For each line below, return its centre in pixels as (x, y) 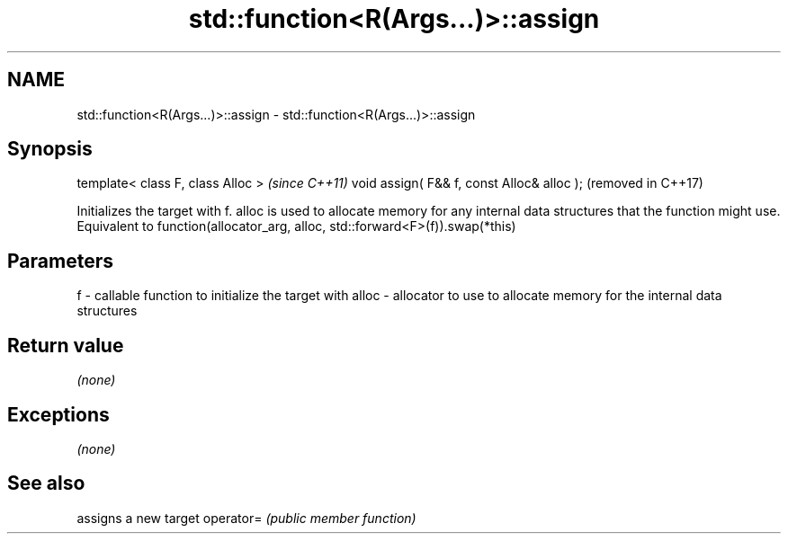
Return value (66, 345)
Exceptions (58, 414)
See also (46, 483)
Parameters (60, 261)
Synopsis (50, 149)
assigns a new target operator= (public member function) (246, 518)
